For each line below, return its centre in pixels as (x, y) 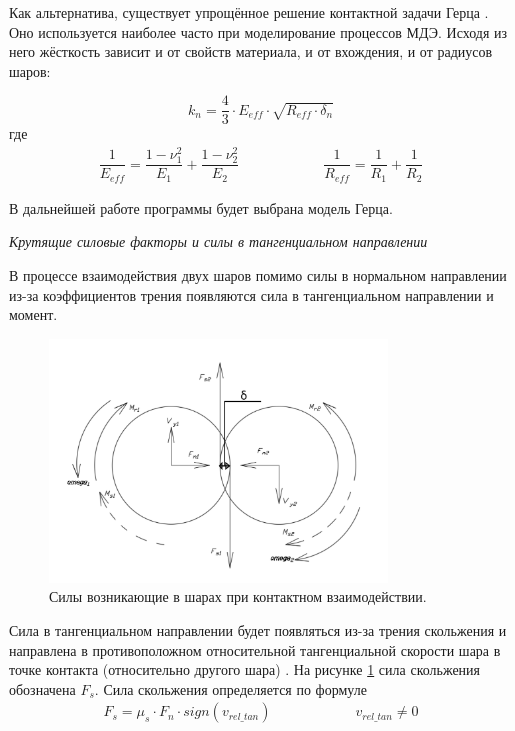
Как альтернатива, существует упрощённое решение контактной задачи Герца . (249, 12)
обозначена (42, 688)
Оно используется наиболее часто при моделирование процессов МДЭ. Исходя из (258, 31)
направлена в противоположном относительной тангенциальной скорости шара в (255, 649)
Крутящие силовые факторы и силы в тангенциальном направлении (218, 241)
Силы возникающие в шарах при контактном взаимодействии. (238, 596)
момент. (33, 314)
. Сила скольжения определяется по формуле (230, 688)
